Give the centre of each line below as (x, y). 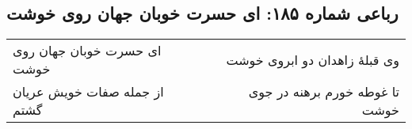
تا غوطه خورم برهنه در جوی (324, 92)
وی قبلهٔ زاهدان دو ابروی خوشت (313, 59)
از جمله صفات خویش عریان (88, 92)
